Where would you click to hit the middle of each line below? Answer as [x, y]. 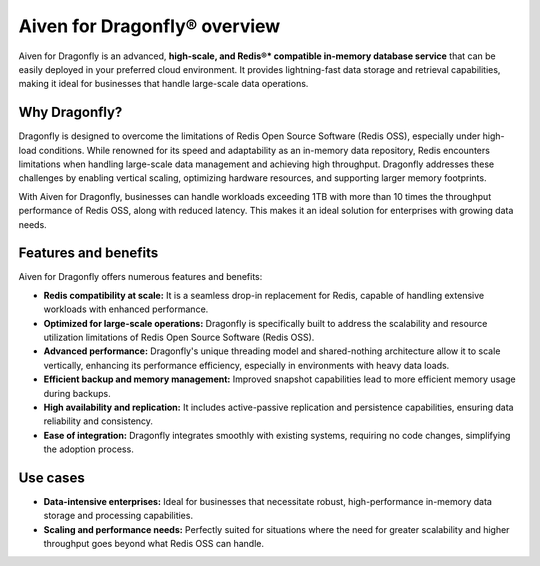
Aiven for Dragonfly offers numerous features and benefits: [140, 277]
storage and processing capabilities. [118, 516]
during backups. [77, 393]
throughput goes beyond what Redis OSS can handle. [154, 544]
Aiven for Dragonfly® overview [149, 26]
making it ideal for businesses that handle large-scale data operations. [163, 84]
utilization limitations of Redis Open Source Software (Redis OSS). [179, 337]
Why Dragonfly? [70, 112]
